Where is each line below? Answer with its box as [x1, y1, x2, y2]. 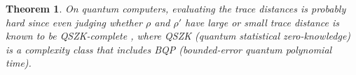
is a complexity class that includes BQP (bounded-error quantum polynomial [6, 42, 332, 56]
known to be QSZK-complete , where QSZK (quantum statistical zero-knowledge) [6, 28, 351, 43]
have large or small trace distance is [185, 15, 340, 29]
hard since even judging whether [6, 15, 143, 29]
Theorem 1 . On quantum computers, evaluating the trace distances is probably [6, 1, 346, 15]
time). [6, 56, 32, 70]
